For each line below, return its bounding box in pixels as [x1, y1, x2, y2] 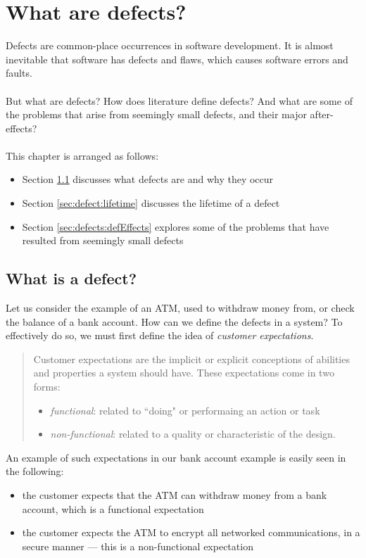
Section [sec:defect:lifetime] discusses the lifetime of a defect [22, 196, 280, 210]
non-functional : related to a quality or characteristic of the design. [50, 426, 336, 441]
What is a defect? [6, 267, 137, 289]
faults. [6, 65, 32, 80]
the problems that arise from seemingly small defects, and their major [6, 107, 307, 122]
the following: [6, 464, 64, 478]
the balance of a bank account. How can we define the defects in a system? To [6, 314, 343, 329]
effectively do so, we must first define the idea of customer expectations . [6, 328, 314, 343]
